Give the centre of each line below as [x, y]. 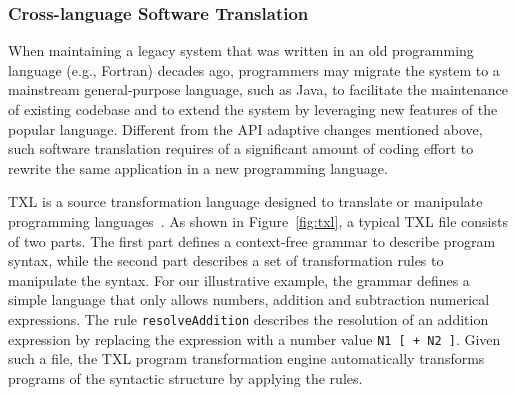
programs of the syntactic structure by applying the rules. [185, 377]
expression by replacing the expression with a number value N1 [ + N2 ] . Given [254, 338]
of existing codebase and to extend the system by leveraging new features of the [253, 109]
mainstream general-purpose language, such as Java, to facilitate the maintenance [258, 89]
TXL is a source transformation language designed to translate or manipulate [245, 201]
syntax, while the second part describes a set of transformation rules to [226, 260]
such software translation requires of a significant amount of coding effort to [241, 148]
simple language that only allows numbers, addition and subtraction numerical [249, 299]
